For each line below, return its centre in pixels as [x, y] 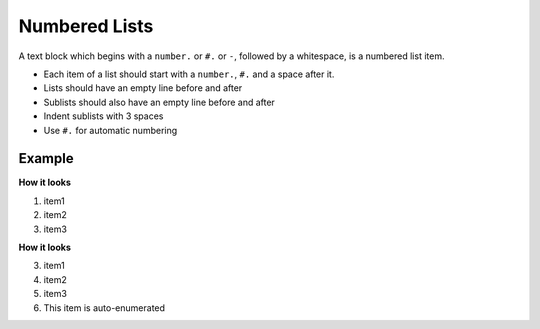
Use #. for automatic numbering [110, 130]
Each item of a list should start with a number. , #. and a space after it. [189, 74]
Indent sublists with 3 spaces [103, 116]
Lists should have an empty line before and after [143, 88]
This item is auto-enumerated [104, 307]
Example [46, 158]
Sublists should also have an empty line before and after [159, 102]
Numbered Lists [86, 26]
